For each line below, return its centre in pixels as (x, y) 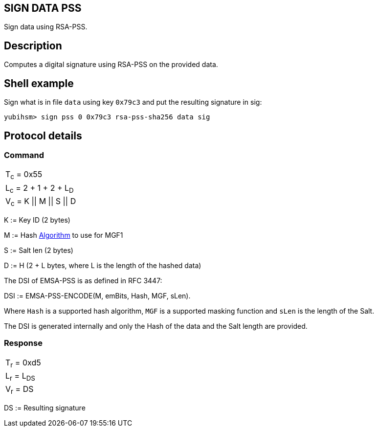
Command (24, 155)
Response (23, 343)
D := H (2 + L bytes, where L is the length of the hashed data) (103, 265)
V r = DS (20, 390)
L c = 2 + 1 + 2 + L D (40, 188)
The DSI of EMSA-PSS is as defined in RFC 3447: (83, 280)
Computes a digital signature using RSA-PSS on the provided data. (111, 65)
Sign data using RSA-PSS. (46, 27)
